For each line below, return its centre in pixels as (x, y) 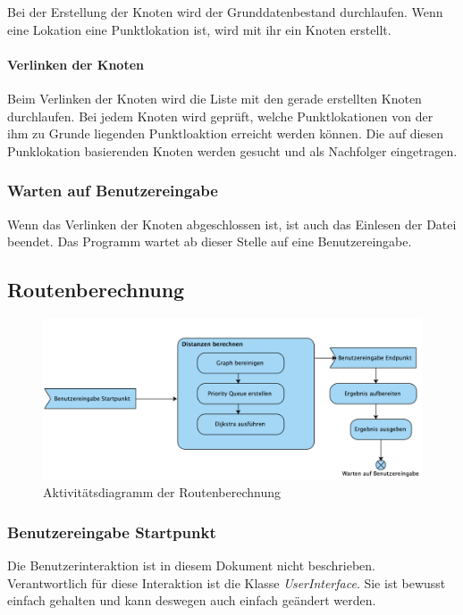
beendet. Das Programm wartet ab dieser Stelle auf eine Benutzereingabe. (210, 241)
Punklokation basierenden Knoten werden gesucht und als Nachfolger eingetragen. (232, 150)
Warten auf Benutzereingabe (113, 191)
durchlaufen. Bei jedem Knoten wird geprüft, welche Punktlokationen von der (220, 116)
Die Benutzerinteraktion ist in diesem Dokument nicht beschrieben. (191, 565)
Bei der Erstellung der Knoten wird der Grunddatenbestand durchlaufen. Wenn (225, 12)
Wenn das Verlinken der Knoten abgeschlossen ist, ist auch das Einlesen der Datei (232, 224)
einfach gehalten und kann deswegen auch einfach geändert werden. (192, 600)
